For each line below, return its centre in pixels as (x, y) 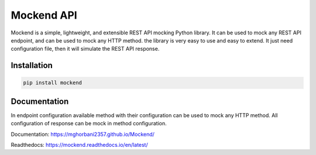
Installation (32, 66)
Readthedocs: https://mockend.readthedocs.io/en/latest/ (80, 145)
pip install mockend (52, 83)
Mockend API (44, 15)
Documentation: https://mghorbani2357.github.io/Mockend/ (83, 134)
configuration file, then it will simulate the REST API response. (85, 49)
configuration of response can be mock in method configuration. (89, 124)
